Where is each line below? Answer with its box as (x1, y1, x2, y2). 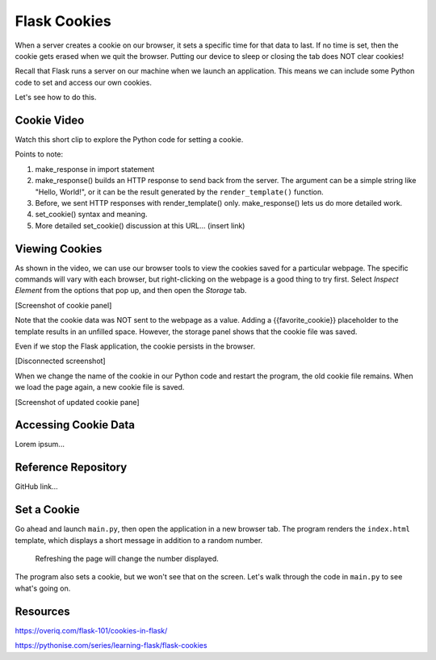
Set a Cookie (15, 503, 80, 516)
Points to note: (15, 149, 64, 159)
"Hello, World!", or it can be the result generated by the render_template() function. (35, 186, 324, 197)
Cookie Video (15, 113, 85, 127)
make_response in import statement (35, 164, 155, 173)
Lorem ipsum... (15, 440, 65, 449)
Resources (15, 604, 70, 618)
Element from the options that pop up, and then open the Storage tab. (15, 286, 247, 295)
